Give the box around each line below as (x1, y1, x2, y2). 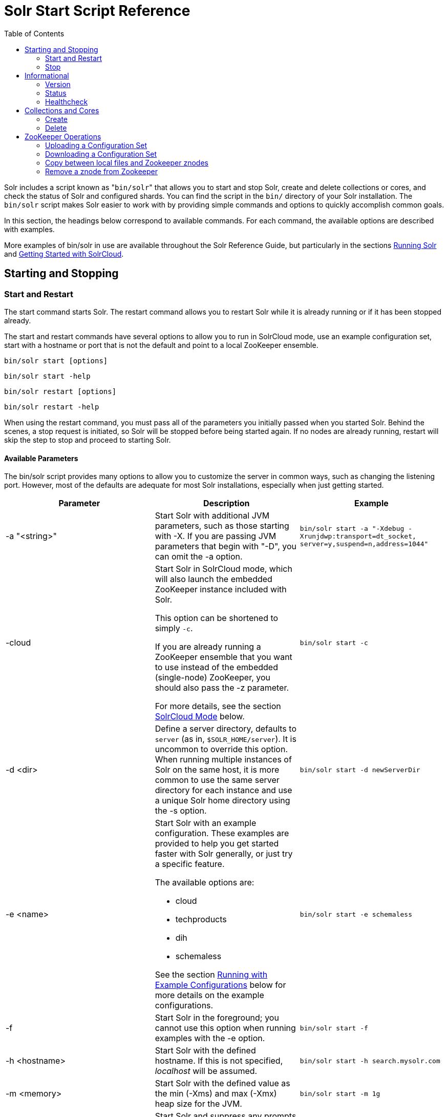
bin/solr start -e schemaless (300, 910, 412, 918)
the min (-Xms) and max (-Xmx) (155, 1088, 277, 1099)
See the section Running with (155, 969, 268, 980)
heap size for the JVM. (155, 1099, 242, 1109)
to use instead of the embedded (155, 662, 278, 673)
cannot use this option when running (155, 1023, 296, 1033)
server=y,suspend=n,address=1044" (300, 540, 429, 548)
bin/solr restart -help (4, 402, 99, 411)
